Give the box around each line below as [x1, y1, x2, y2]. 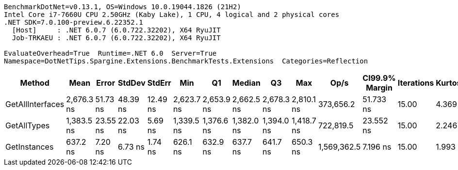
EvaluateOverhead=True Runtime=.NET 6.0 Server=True [4, 49, 217, 57]
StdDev [118, 78, 146, 88]
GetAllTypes [5, 121, 50, 130]
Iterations [397, 78, 434, 88]
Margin [366, 83, 393, 93]
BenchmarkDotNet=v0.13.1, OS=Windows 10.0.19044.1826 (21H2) [4, 3, 241, 11]
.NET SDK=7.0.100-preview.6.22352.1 [4, 18, 143, 26]
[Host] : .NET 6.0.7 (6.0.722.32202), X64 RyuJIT [12, 26, 221, 34]
